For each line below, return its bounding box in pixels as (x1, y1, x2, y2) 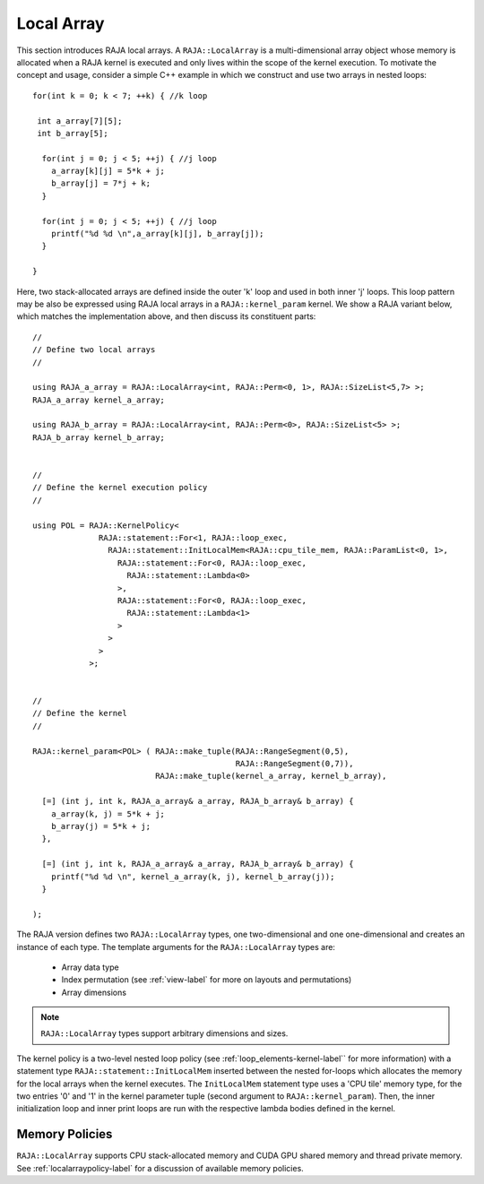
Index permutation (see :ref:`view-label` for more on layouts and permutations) (61, 974, 352, 985)
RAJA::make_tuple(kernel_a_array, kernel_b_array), (155, 771, 387, 782)
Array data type (61, 962, 120, 972)
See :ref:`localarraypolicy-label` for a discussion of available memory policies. (16, 1162, 304, 1173)
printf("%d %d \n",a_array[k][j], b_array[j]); (50, 229, 264, 239)
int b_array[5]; (37, 128, 108, 138)
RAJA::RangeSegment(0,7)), (235, 758, 354, 769)
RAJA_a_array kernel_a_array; (32, 394, 166, 405)
